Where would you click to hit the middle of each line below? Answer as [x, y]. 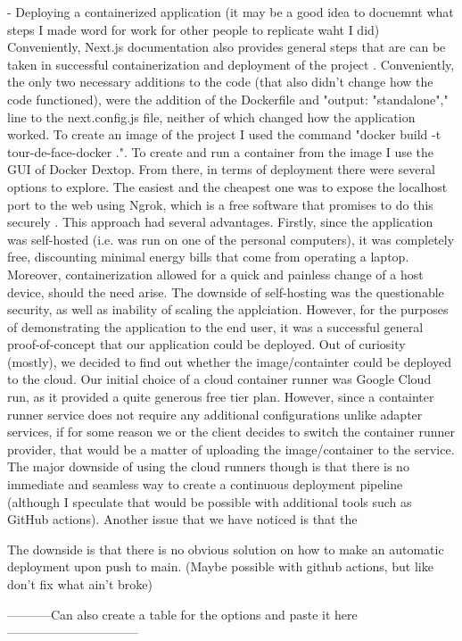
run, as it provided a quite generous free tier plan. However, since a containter [221, 397]
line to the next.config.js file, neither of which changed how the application [211, 117]
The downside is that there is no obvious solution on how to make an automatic [226, 549]
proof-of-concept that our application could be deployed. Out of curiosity [206, 344]
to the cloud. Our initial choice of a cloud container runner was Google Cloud [219, 379]
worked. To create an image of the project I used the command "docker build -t [224, 134]
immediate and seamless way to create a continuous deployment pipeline [205, 484]
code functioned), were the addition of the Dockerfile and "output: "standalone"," [228, 99]
